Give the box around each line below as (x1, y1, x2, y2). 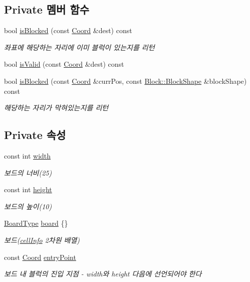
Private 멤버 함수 (4, 2, 90, 17)
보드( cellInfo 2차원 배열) (4, 234, 80, 245)
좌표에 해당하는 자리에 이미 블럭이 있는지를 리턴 (4, 42, 155, 52)
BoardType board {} (4, 218, 68, 228)
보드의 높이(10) (4, 201, 52, 211)
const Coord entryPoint (4, 251, 76, 262)
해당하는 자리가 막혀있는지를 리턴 (4, 102, 109, 113)
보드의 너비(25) (4, 167, 52, 178)
